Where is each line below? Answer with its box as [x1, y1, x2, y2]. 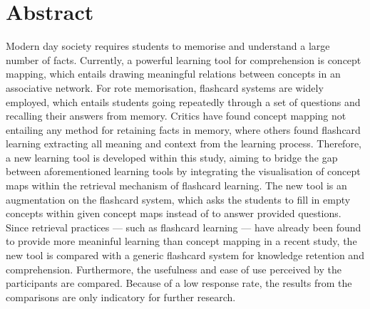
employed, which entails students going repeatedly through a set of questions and [6, 94, 361, 109]
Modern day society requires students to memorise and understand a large [6, 38, 330, 53]
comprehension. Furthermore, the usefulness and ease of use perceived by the [6, 261, 342, 276]
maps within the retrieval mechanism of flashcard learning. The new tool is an [6, 178, 347, 193]
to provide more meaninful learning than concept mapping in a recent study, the [6, 234, 357, 248]
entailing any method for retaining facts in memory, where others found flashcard [6, 122, 361, 137]
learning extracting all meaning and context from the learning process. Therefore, [6, 136, 361, 151]
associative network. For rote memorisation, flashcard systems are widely [6, 80, 324, 95]
